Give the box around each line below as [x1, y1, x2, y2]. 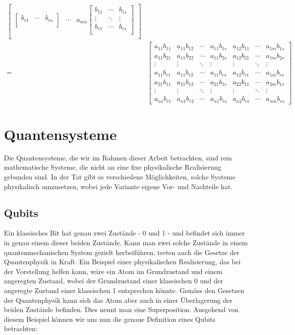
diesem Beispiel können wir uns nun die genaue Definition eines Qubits [4, 314, 216, 324]
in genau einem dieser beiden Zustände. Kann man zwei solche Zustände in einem [4, 237, 248, 247]
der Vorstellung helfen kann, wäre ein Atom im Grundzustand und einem [4, 266, 223, 276]
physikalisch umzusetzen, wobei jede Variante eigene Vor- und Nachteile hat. [4, 181, 233, 191]
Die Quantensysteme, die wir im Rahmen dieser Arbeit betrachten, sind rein [4, 152, 232, 162]
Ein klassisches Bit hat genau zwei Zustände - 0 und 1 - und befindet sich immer [4, 228, 245, 238]
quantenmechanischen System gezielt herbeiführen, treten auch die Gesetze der [4, 247, 239, 257]
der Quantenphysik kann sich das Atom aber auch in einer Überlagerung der [4, 295, 233, 305]
